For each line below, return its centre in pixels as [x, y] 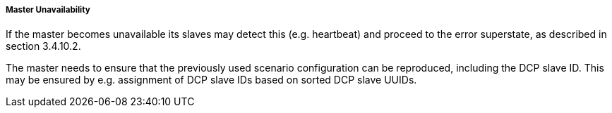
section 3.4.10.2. [43, 46]
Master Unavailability [48, 10]
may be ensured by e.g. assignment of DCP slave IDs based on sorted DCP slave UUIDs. [211, 80]
